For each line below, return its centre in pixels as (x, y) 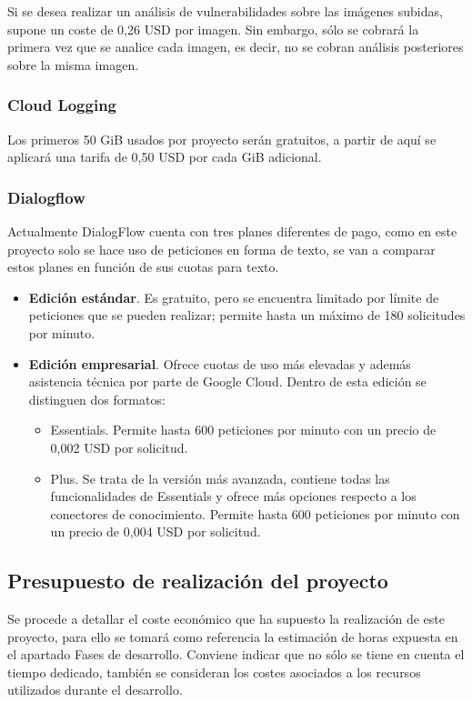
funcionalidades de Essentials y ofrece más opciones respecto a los (233, 496)
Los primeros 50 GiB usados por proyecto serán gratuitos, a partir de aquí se (222, 139)
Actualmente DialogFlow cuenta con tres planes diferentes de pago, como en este (232, 231)
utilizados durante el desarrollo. (95, 690)
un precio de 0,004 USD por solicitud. (156, 532)
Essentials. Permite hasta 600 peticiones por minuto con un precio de (243, 430)
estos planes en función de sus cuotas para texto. (143, 267)
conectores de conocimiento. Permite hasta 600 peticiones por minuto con (255, 513)
